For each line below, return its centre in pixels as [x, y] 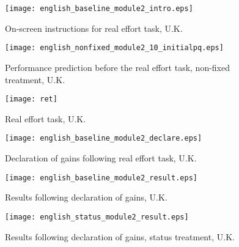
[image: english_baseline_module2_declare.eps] [104, 138]
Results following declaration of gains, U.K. [86, 197]
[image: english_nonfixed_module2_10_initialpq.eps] [114, 48]
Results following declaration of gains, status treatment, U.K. [120, 236]
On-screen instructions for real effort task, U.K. [94, 28]
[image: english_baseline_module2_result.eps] [101, 178]
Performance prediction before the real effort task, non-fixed [118, 67]
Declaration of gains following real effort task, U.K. [101, 158]
